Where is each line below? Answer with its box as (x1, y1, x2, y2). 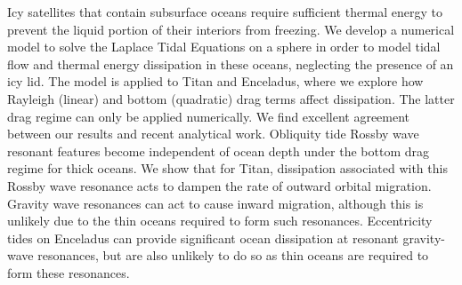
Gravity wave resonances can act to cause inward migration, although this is (7, 194, 424, 212)
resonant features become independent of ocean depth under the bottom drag (7, 141, 429, 160)
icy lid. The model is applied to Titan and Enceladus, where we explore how (7, 72, 424, 91)
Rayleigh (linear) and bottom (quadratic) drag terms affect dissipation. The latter (7, 89, 455, 107)
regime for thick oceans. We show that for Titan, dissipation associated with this (7, 159, 448, 178)
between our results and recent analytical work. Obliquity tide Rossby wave (7, 124, 419, 143)
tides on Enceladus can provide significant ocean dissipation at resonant (7, 228, 399, 247)
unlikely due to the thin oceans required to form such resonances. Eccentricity (7, 211, 433, 230)
